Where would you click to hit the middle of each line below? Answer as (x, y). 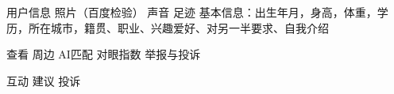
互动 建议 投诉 (44, 80)
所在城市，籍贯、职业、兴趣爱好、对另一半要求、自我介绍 (178, 27)
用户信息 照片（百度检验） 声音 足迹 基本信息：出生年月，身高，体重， (192, 12)
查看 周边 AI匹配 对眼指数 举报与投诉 (104, 54)
